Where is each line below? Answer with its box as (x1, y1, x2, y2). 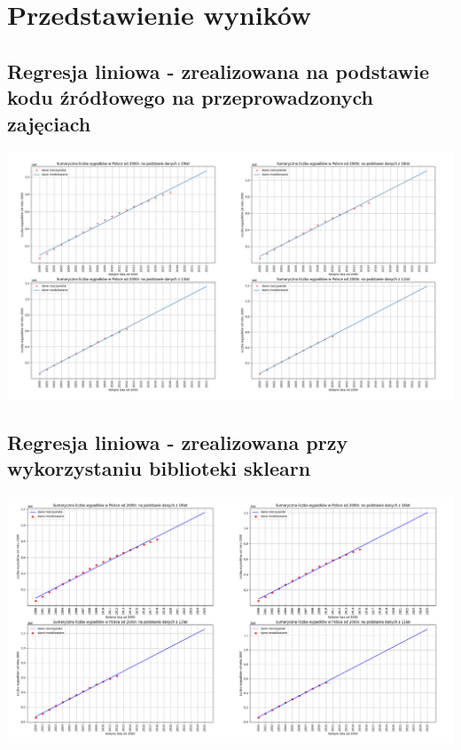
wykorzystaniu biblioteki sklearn (7, 454, 311, 482)
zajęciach (7, 109, 91, 137)
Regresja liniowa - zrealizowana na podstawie (7, 57, 429, 84)
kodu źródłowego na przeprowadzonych (7, 83, 373, 111)
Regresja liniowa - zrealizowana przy (7, 428, 348, 455)
